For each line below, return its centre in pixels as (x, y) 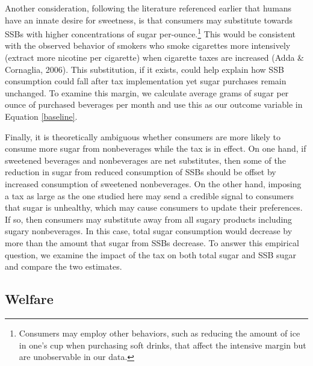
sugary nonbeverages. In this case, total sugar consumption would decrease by (149, 231)
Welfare (29, 299)
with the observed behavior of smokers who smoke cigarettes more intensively (148, 45)
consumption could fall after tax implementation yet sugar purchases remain (146, 81)
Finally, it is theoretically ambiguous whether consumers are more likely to (143, 136)
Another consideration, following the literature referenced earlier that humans (148, 8)
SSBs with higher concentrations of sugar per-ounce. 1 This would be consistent (150, 33)
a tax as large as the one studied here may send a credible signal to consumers (150, 195)
